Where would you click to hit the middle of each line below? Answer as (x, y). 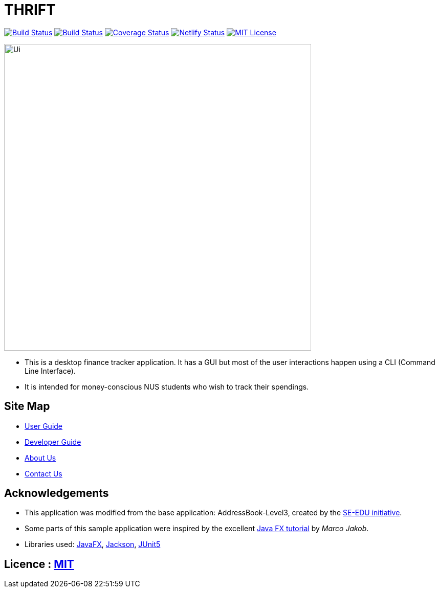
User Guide (44, 426)
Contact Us (43, 473)
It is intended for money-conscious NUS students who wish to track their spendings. (167, 386)
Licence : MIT (39, 564)
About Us (40, 458)
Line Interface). (50, 371)
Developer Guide (53, 442)
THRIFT (30, 10)
